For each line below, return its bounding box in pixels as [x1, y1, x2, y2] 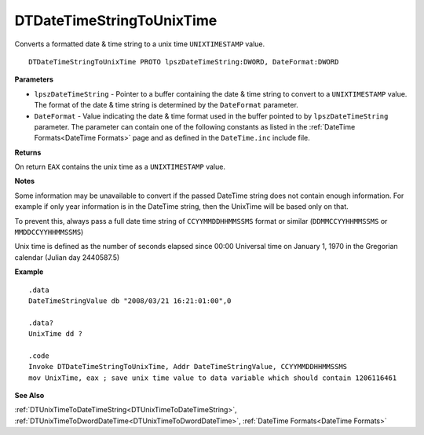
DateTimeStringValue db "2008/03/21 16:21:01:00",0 [28, 296, 232, 305]
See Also [14, 391, 45, 400]
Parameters [14, 75, 54, 84]
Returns [14, 148, 42, 157]
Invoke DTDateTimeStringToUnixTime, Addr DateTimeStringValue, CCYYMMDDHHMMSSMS [28, 362, 348, 371]
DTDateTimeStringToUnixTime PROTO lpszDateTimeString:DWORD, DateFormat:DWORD [28, 57, 339, 66]
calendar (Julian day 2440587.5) [14, 252, 120, 262]
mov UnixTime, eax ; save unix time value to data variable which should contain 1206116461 [28, 373, 397, 382]
